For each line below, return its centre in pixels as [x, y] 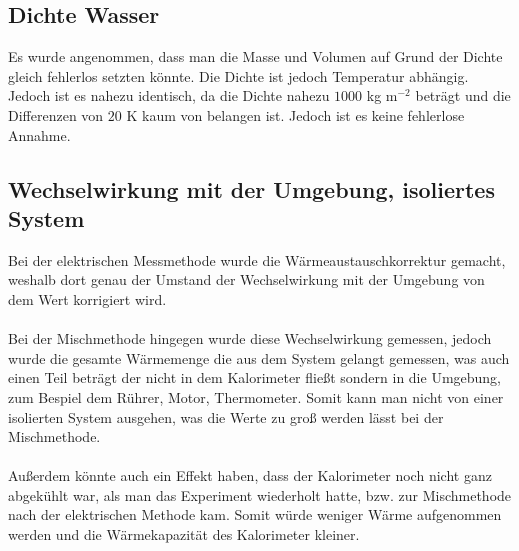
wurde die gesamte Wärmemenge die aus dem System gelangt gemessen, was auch [259, 357]
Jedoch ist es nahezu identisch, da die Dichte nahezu [169, 95]
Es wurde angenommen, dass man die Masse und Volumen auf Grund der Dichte [255, 56]
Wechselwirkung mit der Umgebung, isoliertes [251, 188]
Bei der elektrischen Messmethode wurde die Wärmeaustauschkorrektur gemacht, [257, 259]
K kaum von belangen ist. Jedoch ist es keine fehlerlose [295, 114]
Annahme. [39, 134]
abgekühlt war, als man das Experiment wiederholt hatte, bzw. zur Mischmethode [260, 494]
